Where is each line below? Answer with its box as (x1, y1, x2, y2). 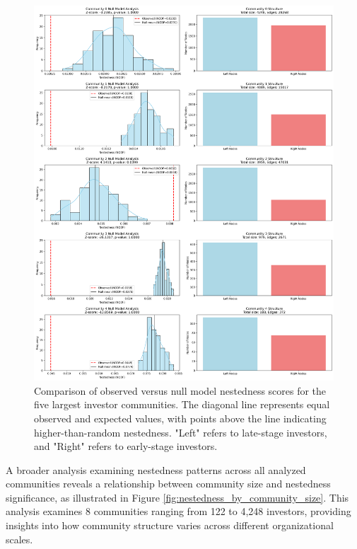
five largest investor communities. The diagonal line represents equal (34, 397, 330, 412)
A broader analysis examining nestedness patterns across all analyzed (6, 462, 306, 477)
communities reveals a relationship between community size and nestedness (6, 476, 331, 491)
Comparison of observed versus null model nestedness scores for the (34, 383, 327, 398)
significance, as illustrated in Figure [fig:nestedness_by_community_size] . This (6, 490, 349, 504)
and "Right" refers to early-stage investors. (34, 439, 218, 453)
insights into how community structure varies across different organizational (6, 518, 334, 533)
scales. (6, 531, 33, 546)
